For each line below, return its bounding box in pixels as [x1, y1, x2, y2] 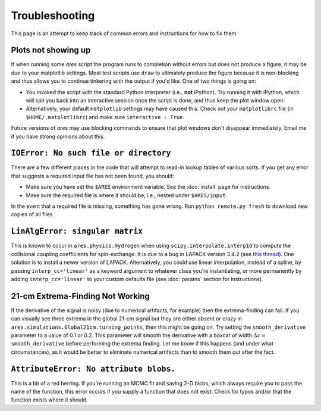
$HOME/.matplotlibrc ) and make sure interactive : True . [26, 113, 185, 120]
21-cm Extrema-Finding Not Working [11, 291, 150, 301]
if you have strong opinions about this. [11, 133, 105, 140]
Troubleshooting [11, 9, 95, 22]
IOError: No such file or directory [11, 148, 171, 158]
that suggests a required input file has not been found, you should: [11, 172, 174, 179]
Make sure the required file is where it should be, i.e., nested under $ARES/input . [26, 191, 228, 199]
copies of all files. [11, 211, 55, 218]
